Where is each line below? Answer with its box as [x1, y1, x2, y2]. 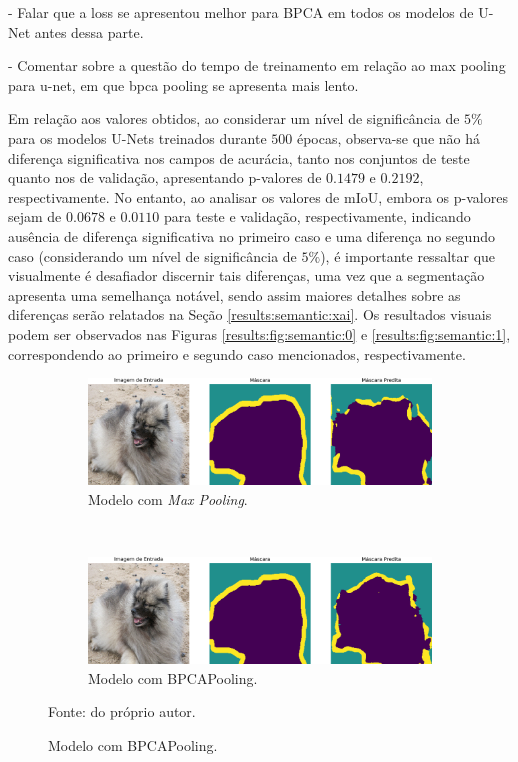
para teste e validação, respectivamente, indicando [164, 206, 471, 227]
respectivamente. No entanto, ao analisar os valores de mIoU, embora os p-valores [8, 186, 508, 207]
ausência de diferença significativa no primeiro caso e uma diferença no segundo [8, 225, 495, 246]
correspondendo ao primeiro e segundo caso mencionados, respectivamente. [8, 343, 466, 364]
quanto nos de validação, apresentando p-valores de [8, 167, 322, 188]
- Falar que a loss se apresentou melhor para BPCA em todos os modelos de [8, 2, 474, 22]
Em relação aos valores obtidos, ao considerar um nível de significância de [8, 108, 460, 129]
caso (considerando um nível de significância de [8, 245, 297, 266]
